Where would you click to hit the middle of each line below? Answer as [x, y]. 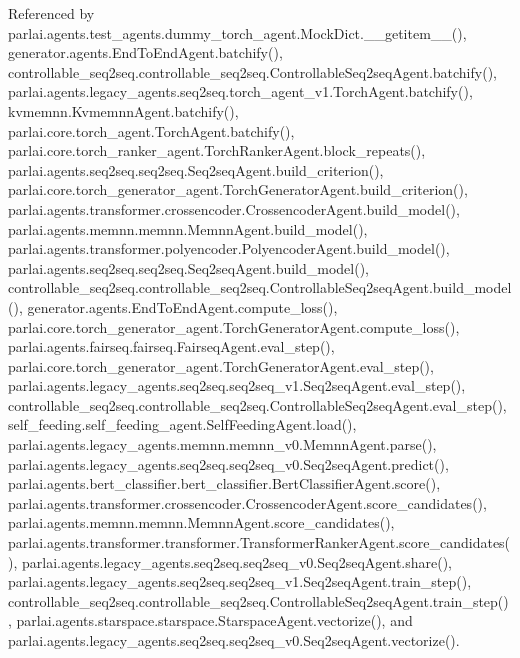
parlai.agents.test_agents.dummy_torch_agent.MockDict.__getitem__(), [237, 32]
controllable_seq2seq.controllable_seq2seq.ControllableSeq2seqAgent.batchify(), [252, 71]
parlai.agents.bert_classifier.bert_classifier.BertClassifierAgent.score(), [224, 483]
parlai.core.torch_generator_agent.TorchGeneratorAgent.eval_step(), [221, 365]
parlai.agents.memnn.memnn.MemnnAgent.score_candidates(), [201, 522]
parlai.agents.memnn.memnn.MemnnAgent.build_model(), [188, 228]
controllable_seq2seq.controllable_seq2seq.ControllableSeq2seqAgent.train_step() [258, 600]
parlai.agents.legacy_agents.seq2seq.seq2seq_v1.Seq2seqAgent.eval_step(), [237, 385]
